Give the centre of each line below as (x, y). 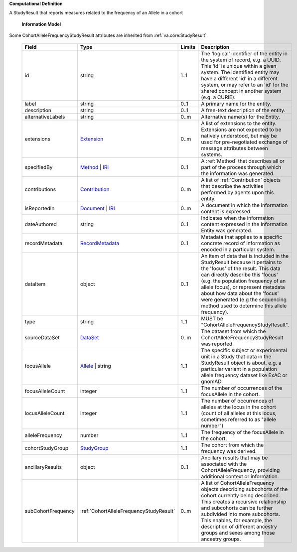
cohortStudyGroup (47, 448)
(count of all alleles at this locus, (239, 413)
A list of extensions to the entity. (239, 123)
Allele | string (96, 366)
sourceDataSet (42, 337)
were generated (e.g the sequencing (244, 299)
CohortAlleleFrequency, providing (240, 470)
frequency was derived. (229, 451)
